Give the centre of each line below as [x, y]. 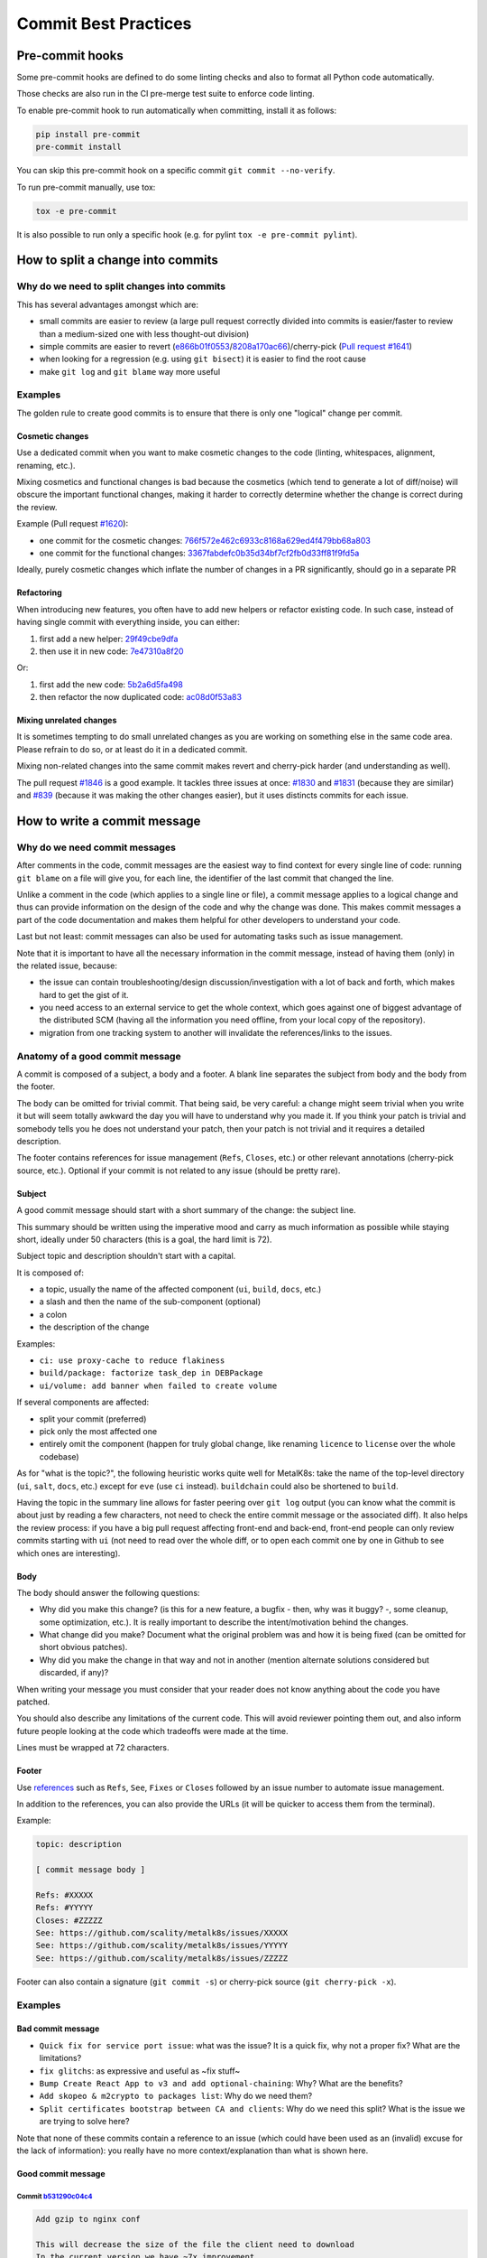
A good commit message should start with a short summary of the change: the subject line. [186, 1210]
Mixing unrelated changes [67, 720]
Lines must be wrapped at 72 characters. [93, 1748]
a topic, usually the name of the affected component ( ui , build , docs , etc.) [180, 1289]
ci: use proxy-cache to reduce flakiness [132, 1361]
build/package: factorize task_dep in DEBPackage [151, 1373]
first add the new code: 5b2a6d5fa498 [111, 684]
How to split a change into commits [117, 261]
